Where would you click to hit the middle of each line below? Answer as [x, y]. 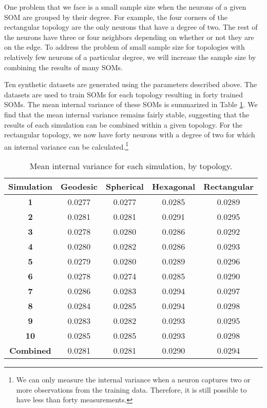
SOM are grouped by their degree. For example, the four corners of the [116, 17]
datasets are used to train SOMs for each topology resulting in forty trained [123, 94]
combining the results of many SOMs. [63, 67]
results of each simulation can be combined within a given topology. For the [123, 124]
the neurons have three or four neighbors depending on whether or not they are [129, 37]
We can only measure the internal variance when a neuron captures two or [133, 379]
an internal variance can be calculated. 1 [66, 146]
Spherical [125, 186]
